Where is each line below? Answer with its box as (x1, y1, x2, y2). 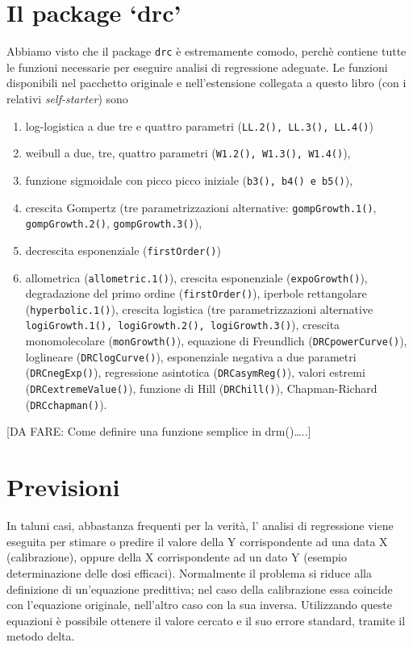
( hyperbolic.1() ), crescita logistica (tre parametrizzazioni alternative (25, 300, 373, 317)
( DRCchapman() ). (25, 395, 107, 412)
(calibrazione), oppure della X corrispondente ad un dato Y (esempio (6, 549, 347, 566)
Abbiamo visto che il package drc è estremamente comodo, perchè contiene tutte (6, 43, 407, 60)
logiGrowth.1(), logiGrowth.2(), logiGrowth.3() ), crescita (25, 316, 340, 333)
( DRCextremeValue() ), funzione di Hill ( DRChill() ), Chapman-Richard (25, 380, 378, 397)
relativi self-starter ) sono (6, 90, 128, 106)
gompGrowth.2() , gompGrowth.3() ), (25, 215, 202, 232)
